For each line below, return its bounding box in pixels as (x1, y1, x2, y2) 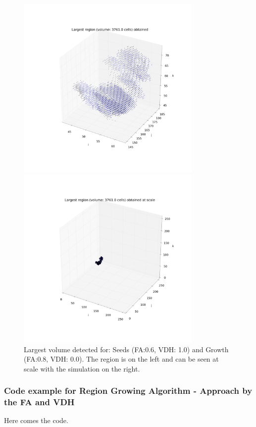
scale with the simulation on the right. (24, 363, 140, 374)
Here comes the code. (4, 415, 68, 426)
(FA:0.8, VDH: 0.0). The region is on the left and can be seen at (24, 354, 219, 364)
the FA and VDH (4, 396, 75, 408)
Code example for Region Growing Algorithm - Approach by (4, 384, 253, 397)
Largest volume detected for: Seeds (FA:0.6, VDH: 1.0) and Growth (24, 344, 229, 354)
